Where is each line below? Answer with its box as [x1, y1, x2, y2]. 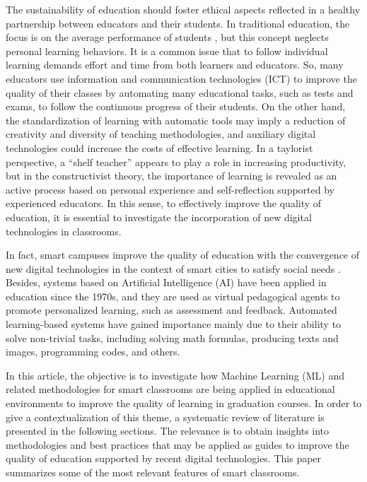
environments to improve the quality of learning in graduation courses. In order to [6, 396, 362, 411]
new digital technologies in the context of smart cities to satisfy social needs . [6, 261, 341, 276]
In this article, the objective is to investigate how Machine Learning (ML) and [6, 368, 345, 382]
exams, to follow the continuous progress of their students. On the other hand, [6, 99, 346, 114]
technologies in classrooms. [6, 223, 122, 238]
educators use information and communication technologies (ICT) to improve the [6, 71, 357, 86]
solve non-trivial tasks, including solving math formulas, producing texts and [6, 330, 339, 345]
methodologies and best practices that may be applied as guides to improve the [6, 437, 349, 452]
